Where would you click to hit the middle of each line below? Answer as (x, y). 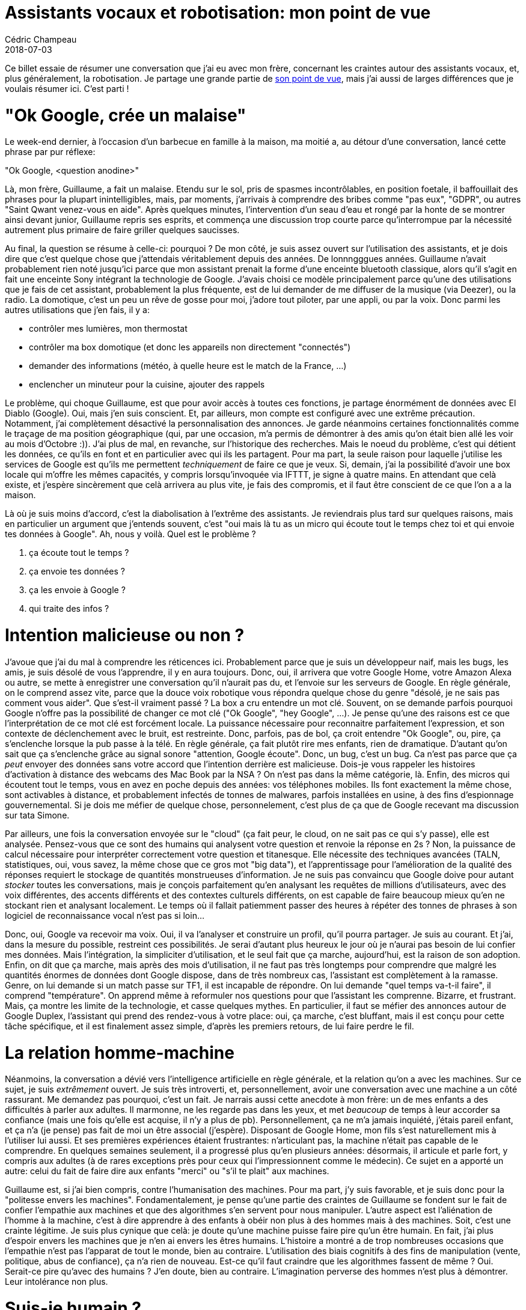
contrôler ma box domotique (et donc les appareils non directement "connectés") (190, 347)
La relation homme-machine (120, 1053)
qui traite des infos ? (69, 609)
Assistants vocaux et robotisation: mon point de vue (218, 13)
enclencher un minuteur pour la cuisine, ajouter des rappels (147, 385)
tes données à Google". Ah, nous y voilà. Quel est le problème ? (130, 534)
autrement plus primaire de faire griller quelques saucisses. (122, 230)
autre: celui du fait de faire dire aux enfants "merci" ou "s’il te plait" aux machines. (167, 1171)
